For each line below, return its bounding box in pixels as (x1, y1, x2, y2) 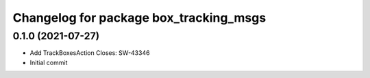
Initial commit (29, 58, 68, 66)
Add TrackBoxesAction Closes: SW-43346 (29, 49, 150, 57)
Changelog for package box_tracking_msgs (12, 10, 267, 25)
